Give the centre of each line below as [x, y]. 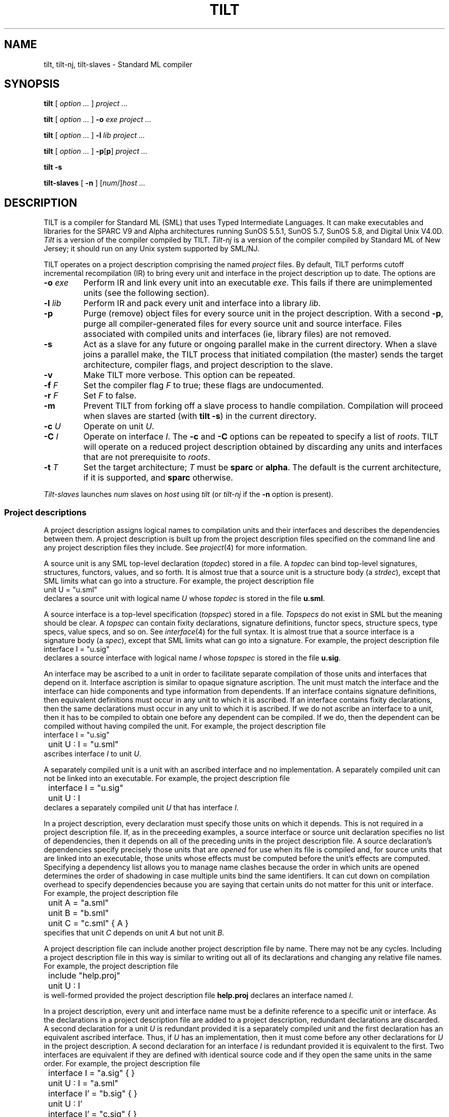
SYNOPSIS [32, 84]
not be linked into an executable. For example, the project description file [167, 779]
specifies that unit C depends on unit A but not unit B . [134, 933]
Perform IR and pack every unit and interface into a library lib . [202, 303]
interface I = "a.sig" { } [91, 1073]
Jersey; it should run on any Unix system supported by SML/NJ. [152, 249]
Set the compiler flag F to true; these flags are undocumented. [203, 385]
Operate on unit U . [119, 426]
